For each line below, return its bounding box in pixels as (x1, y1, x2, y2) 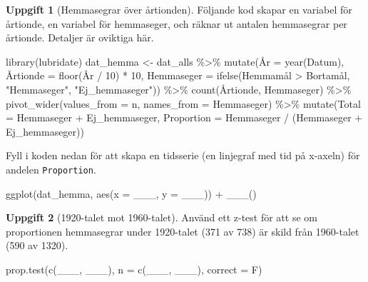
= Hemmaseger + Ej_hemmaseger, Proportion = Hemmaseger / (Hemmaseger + (6, 110, 363, 125)
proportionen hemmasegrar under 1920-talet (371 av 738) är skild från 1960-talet (6, 223, 359, 238)
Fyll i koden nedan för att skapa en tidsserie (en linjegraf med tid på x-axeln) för (6, 148, 360, 163)
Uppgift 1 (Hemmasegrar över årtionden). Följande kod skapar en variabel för (6, 2, 352, 16)
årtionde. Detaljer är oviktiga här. (6, 30, 154, 45)
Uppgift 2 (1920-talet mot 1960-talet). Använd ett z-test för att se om (6, 210, 317, 225)
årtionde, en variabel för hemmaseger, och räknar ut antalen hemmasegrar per (6, 16, 347, 31)
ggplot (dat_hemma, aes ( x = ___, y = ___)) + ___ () (6, 186, 257, 201)
